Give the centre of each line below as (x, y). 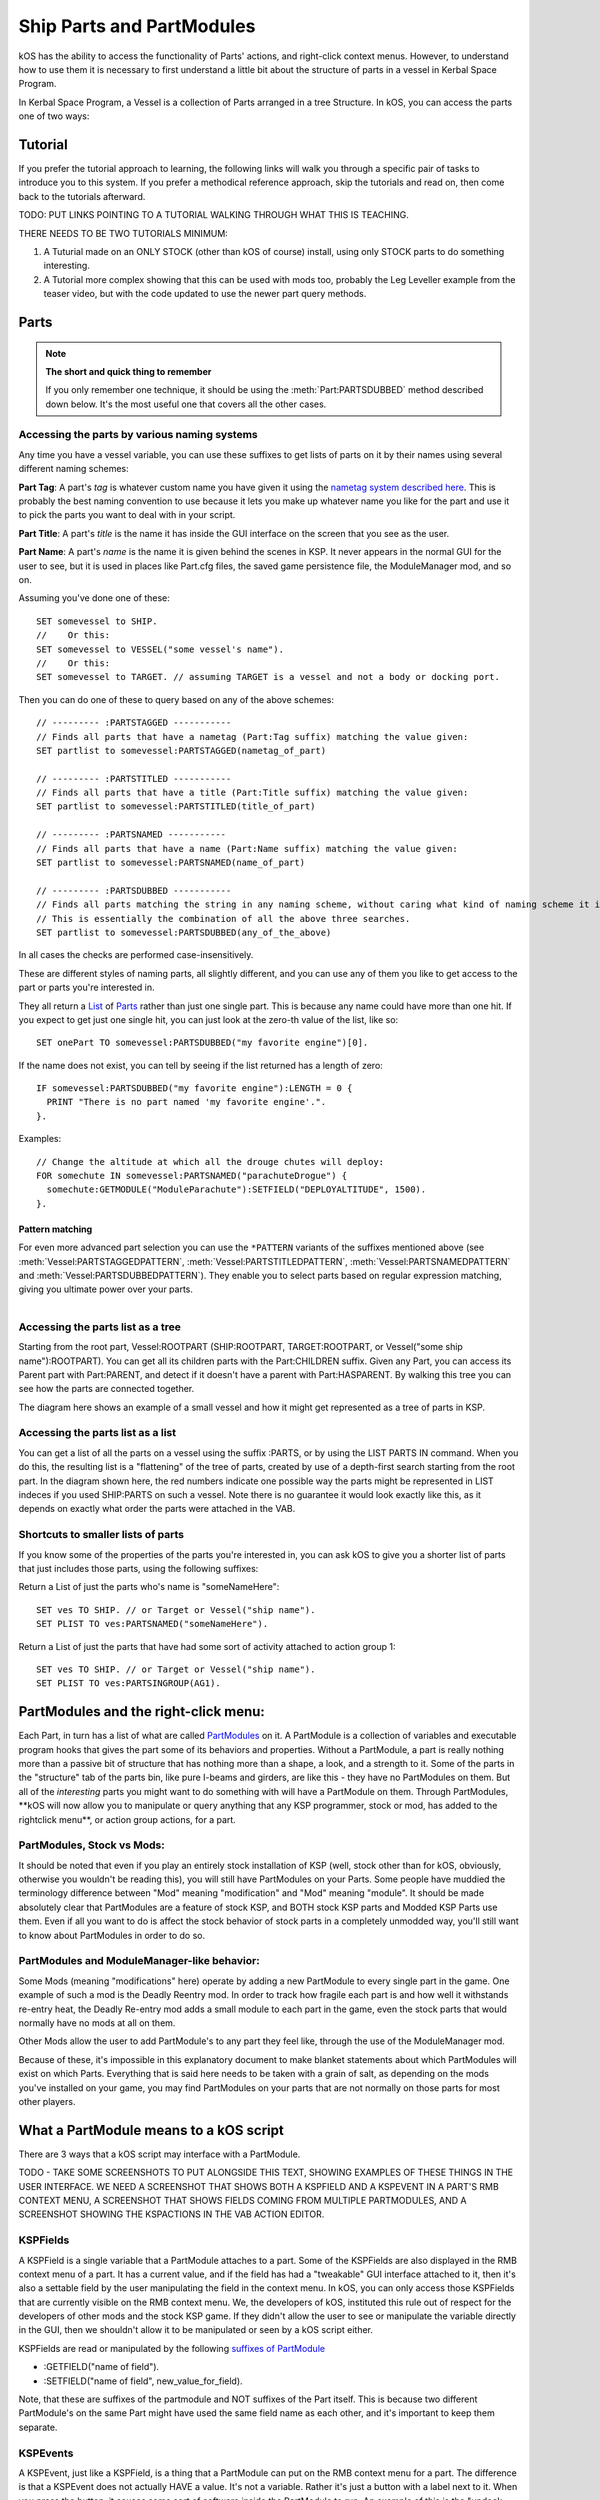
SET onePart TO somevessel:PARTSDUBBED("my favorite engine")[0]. (202, 1043)
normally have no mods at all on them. (97, 2022)
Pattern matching (55, 1229)
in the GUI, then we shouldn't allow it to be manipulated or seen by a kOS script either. (196, 2330)
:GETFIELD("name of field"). (101, 2367)
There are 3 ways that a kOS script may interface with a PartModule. (159, 2154)
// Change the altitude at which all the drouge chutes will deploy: (210, 1161)
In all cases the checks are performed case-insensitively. (136, 955)
